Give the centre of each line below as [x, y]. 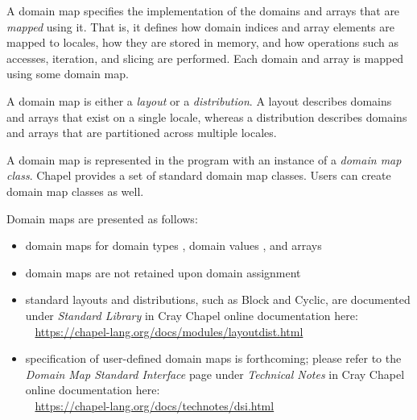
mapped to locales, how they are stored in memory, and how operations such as [203, 42]
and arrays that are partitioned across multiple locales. [142, 133]
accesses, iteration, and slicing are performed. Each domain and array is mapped [205, 58]
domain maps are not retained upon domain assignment [163, 272]
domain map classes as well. [75, 191]
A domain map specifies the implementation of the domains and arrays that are [203, 10]
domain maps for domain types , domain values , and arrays [173, 245]
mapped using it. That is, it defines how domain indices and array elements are [200, 26]
